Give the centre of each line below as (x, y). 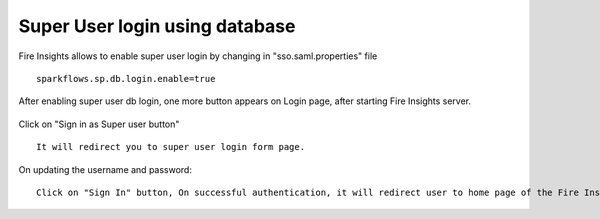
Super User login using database (157, 26)
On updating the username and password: (105, 169)
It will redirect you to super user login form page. (170, 147)
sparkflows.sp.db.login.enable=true (126, 78)
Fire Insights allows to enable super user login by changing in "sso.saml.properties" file (198, 56)
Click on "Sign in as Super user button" (99, 124)
